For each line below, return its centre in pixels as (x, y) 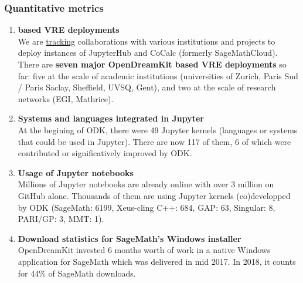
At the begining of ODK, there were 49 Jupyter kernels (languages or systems (158, 129)
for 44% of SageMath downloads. (77, 273)
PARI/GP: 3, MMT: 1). (61, 219)
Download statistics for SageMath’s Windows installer (130, 238)
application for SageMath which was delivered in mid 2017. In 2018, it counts (157, 261)
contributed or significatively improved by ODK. (105, 153)
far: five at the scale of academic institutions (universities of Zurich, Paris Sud (158, 75)
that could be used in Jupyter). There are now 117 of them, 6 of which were (154, 141)
